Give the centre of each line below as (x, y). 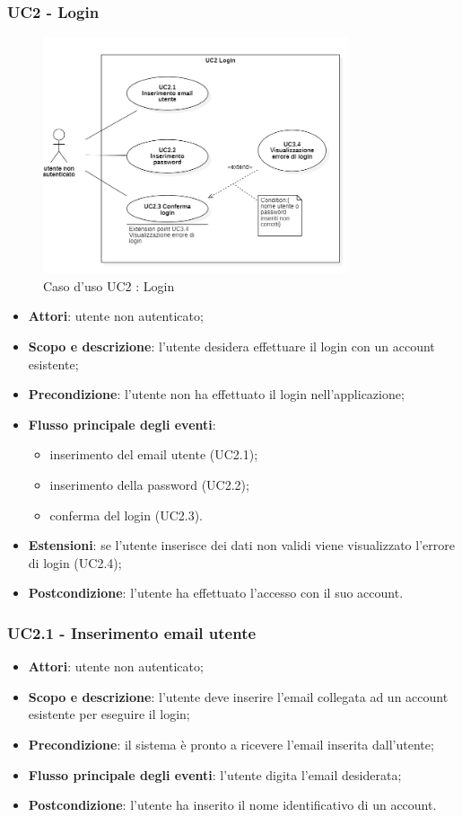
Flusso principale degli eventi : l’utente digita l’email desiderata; (215, 774)
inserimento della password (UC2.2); (149, 484)
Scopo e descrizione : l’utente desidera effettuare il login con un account (231, 346)
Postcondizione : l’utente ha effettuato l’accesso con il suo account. (216, 593)
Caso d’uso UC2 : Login (109, 285)
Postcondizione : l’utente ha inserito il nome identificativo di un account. (232, 805)
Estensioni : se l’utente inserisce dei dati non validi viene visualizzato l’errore (241, 545)
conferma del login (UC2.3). (126, 515)
